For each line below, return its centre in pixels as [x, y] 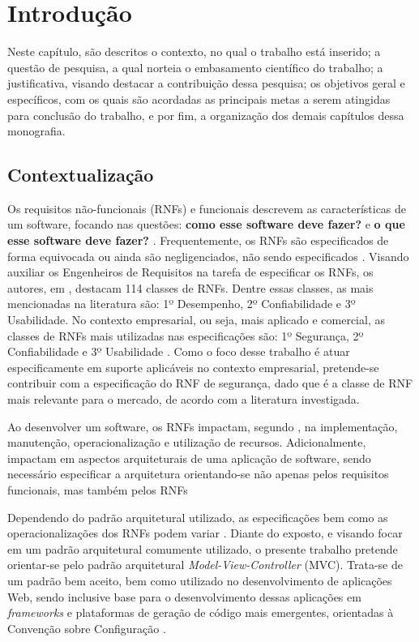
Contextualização [81, 175]
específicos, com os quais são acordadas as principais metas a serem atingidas [199, 98]
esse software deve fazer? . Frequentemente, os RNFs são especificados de [198, 240]
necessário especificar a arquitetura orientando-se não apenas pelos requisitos [198, 474]
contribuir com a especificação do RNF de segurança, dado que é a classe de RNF [210, 383]
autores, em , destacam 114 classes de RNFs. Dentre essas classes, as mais [190, 287]
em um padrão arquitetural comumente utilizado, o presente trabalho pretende [203, 548]
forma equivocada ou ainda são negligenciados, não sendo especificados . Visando [208, 256]
